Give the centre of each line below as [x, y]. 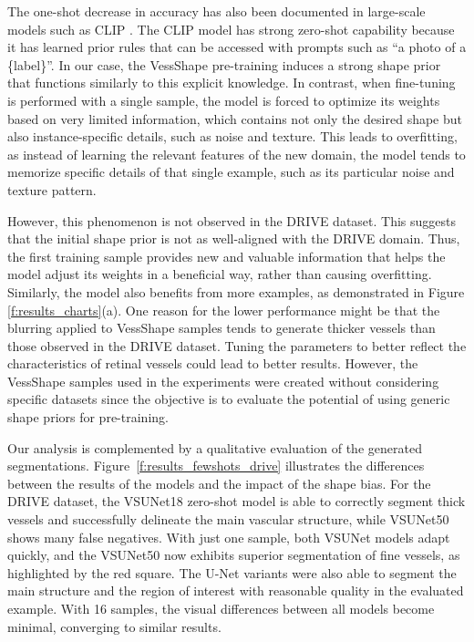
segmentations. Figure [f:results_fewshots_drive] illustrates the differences [216, 466]
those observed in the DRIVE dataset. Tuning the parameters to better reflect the [237, 345]
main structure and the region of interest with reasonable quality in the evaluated [236, 590]
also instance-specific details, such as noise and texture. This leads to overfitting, [232, 136]
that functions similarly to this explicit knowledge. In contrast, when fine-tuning [232, 83]
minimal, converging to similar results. [114, 626]
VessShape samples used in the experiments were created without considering [223, 381]
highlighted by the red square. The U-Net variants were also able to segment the [232, 572]
